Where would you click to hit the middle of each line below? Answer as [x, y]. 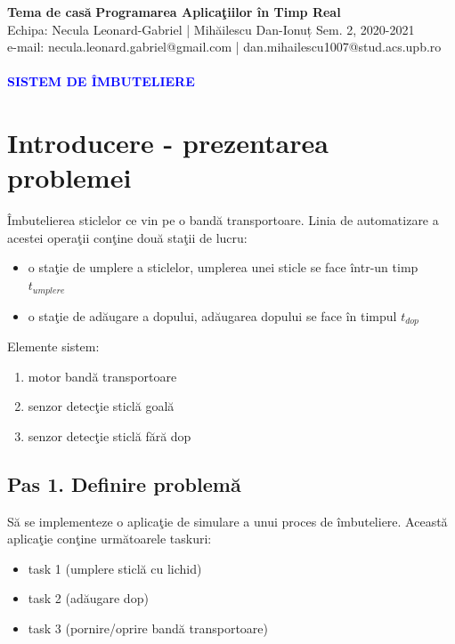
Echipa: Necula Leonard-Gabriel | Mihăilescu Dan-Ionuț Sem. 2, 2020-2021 [211, 29]
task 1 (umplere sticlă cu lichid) [115, 568]
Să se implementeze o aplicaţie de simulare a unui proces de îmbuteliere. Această [227, 521]
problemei [69, 177]
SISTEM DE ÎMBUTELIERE [101, 81]
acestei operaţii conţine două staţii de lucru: [127, 237]
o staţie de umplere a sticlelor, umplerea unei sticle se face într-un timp [223, 267]
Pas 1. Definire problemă [124, 483]
